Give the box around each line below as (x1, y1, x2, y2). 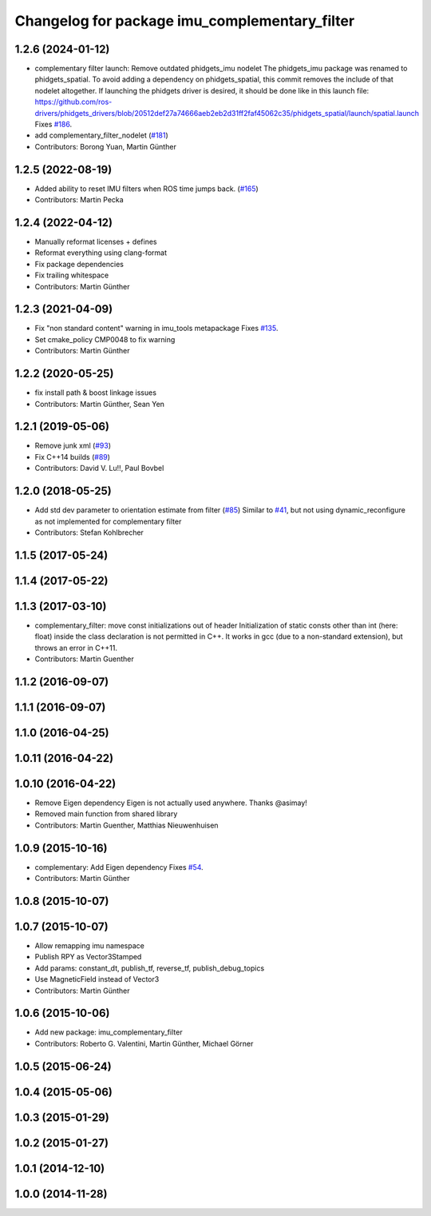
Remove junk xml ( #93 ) (34, 441, 112, 451)
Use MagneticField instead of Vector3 (34, 975, 160, 984)
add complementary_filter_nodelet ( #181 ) (34, 130, 169, 140)
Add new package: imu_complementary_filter (34, 1027, 183, 1037)
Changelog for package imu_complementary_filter (14, 12, 355, 30)
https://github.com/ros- (34, 97, 113, 107)
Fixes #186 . (34, 120, 72, 130)
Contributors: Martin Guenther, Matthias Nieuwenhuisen (34, 820, 219, 830)
